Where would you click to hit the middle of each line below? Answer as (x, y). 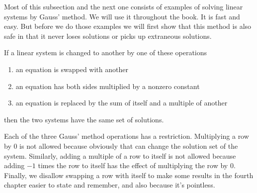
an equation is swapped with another (72, 69)
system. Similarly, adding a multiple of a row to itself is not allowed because (120, 155)
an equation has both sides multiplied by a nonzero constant (108, 86)
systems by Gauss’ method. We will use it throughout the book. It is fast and (122, 16)
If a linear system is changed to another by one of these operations (106, 52)
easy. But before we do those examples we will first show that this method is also (128, 26)
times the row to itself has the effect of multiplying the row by (133, 165)
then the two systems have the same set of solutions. (84, 119)
